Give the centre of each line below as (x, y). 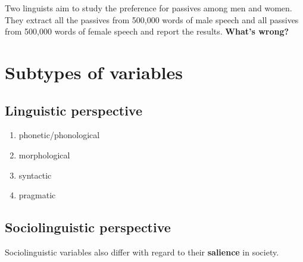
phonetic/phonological (59, 135)
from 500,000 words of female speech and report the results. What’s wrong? (147, 31)
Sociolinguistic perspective (88, 227)
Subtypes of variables (94, 72)
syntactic (35, 175)
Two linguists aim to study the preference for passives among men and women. (149, 8)
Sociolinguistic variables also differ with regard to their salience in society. (142, 252)
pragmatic (37, 195)
